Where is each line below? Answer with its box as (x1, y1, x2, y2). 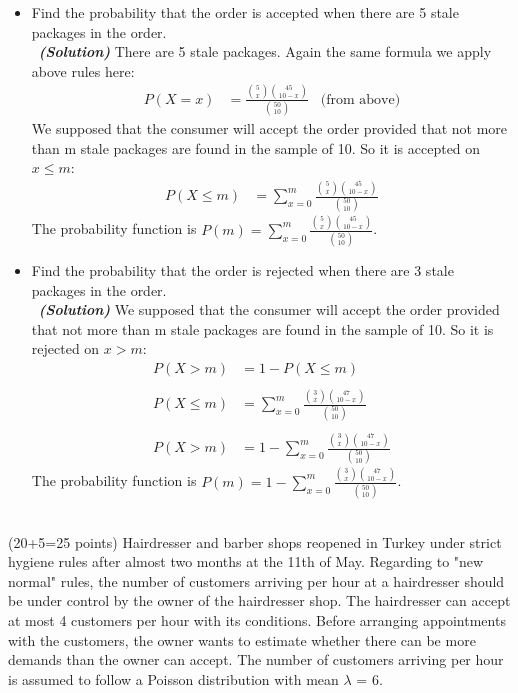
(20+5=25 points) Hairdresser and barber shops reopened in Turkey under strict (8, 531, 502, 552)
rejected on (31, 338, 100, 359)
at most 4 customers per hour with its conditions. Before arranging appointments (8, 610, 506, 631)
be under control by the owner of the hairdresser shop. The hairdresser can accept (8, 590, 511, 611)
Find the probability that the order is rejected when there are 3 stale (31, 260, 454, 281)
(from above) (320, 92, 401, 107)
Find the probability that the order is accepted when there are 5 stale (31, 2, 459, 22)
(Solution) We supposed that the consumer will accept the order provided (38, 299, 500, 320)
